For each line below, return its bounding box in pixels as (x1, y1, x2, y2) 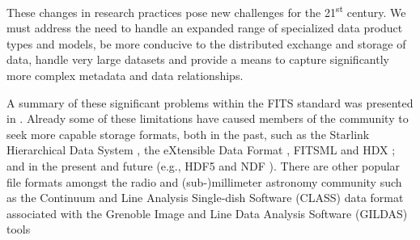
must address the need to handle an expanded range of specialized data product (6, 19, 403, 36)
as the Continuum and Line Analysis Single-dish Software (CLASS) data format (6, 189, 404, 206)
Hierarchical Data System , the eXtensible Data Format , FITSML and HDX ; (6, 141, 396, 158)
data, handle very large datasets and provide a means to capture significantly (6, 51, 389, 68)
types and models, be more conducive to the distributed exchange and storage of (6, 35, 406, 52)
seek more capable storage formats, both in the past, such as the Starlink (6, 125, 370, 142)
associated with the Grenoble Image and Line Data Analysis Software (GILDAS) (6, 204, 408, 221)
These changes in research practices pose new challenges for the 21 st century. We (6, 2, 406, 20)
